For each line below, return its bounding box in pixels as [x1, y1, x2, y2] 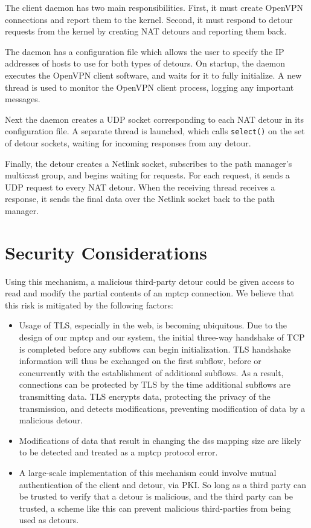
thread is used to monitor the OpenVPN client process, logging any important [5, 80, 294, 93]
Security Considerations [5, 240, 208, 264]
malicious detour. [19, 414, 83, 426]
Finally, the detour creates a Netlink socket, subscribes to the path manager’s [5, 157, 292, 169]
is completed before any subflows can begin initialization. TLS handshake [19, 342, 291, 355]
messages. [5, 93, 40, 105]
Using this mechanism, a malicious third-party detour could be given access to [5, 275, 295, 287]
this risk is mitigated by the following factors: [5, 298, 173, 311]
